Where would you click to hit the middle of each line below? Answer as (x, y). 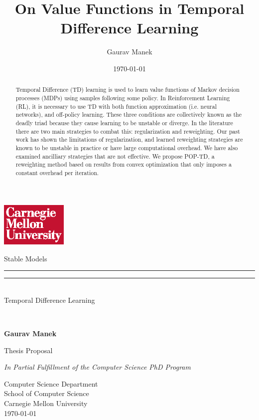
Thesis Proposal (28, 350)
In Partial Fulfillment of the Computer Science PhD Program (97, 367)
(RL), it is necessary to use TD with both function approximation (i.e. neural (116, 106)
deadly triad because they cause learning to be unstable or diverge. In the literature (124, 122)
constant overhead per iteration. (57, 172)
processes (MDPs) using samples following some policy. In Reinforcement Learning (123, 98)
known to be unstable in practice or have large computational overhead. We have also (127, 147)
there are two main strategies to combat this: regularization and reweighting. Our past (128, 131)
